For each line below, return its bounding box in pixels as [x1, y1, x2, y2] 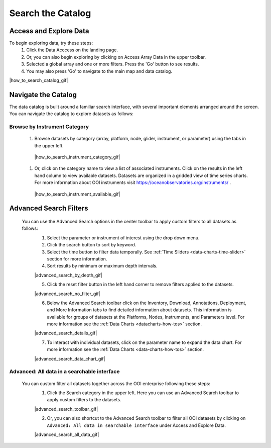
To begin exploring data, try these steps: [9, 40, 93, 46]
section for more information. [47, 255, 107, 261]
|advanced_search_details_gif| [34, 330, 97, 336]
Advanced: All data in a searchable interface [9, 368, 120, 375]
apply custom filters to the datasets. [47, 397, 121, 403]
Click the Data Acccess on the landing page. [26, 47, 118, 53]
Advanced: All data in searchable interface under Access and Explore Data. [47, 422, 226, 428]
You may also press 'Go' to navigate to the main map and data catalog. [26, 68, 173, 74]
